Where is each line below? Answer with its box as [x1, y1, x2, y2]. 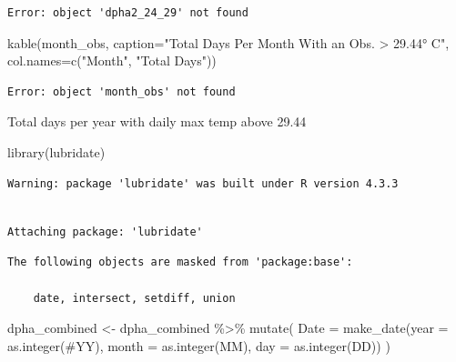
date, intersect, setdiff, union [33, 291, 236, 305]
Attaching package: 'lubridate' [7, 225, 203, 238]
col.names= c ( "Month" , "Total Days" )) [7, 51, 217, 70]
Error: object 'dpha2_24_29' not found [7, 6, 248, 19]
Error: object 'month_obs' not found [7, 85, 236, 98]
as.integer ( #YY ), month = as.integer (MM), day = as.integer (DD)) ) [7, 336, 390, 355]
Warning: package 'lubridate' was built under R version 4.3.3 [7, 176, 399, 190]
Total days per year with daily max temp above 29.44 [7, 112, 307, 131]
